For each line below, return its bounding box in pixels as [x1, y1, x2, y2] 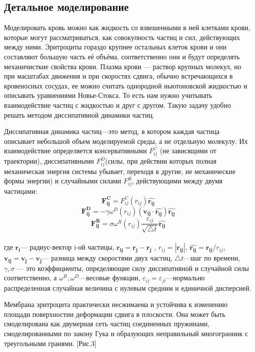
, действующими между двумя [132, 176, 223, 186]
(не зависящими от [160, 145, 217, 156]
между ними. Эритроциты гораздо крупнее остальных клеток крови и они [4, 42, 227, 52]
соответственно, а [4, 272, 57, 283]
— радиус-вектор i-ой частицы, [20, 242, 114, 252]
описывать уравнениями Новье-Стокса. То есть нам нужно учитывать [4, 90, 212, 100]
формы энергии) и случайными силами [4, 176, 121, 186]
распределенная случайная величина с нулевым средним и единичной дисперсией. [4, 282, 252, 293]
